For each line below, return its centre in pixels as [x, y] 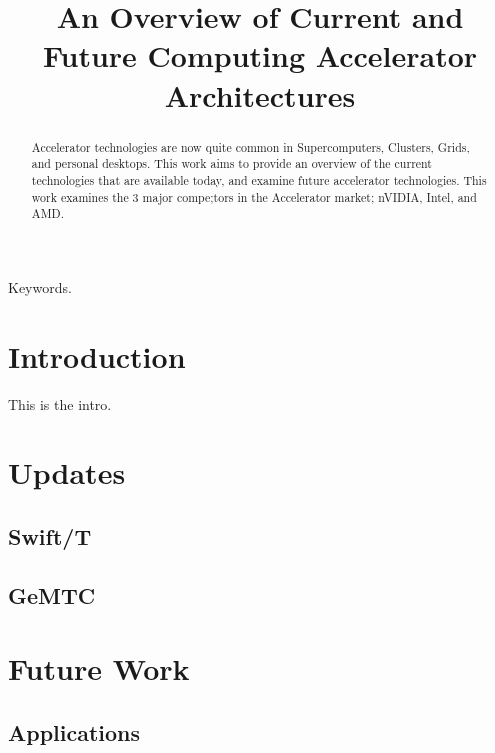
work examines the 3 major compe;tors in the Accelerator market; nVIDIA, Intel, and [254, 196]
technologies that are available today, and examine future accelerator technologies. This [259, 179]
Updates [67, 472]
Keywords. [40, 286]
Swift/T [50, 535]
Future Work [99, 668]
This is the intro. [60, 403]
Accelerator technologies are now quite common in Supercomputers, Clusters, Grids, [250, 146]
